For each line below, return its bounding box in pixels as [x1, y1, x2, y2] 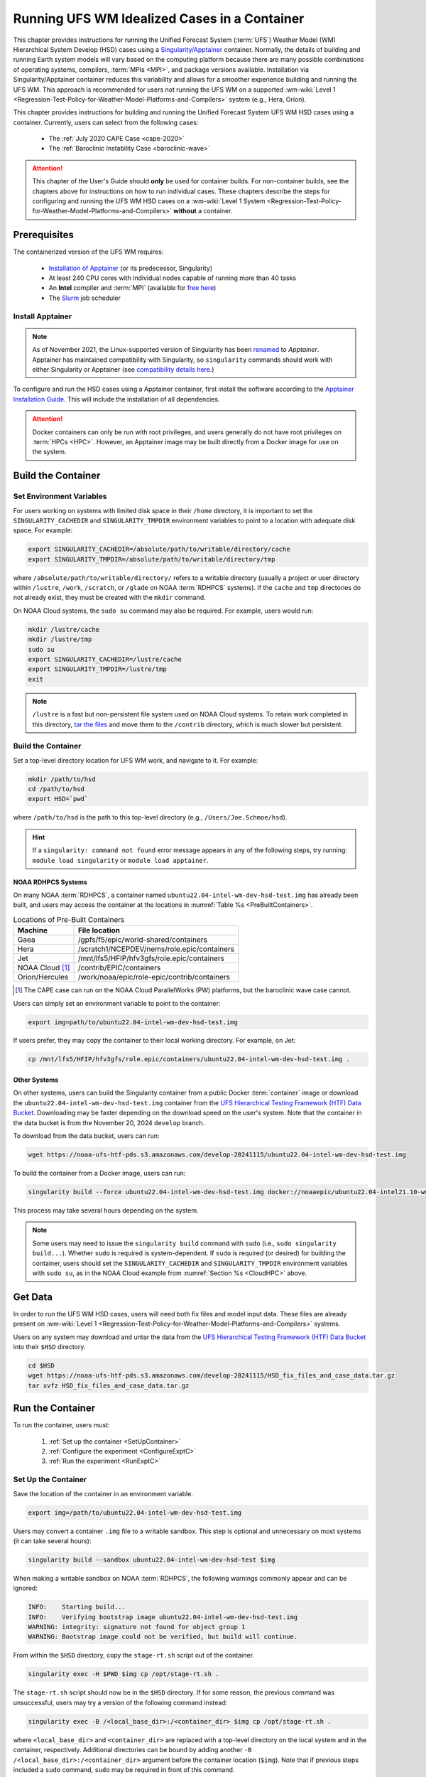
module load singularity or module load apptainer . [32, 856, 209, 864]
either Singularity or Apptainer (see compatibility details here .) [32, 365, 214, 373]
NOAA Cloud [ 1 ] [17, 963, 70, 973]
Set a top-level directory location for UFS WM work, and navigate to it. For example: [13, 756, 258, 764]
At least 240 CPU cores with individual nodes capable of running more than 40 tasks [48, 274, 297, 282]
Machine [17, 925, 48, 935]
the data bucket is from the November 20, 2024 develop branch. [13, 1118, 205, 1127]
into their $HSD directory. [13, 1342, 86, 1351]
